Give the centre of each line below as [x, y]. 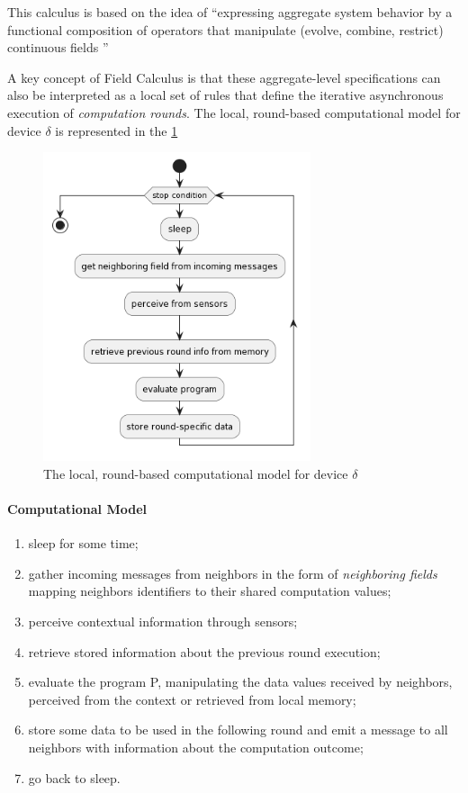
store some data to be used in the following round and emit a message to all [238, 730]
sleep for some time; [83, 543]
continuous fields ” [58, 47]
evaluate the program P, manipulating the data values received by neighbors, [240, 682]
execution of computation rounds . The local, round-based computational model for [234, 112]
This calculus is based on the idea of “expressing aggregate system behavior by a [230, 12]
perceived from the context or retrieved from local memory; [192, 699]
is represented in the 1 [117, 130]
